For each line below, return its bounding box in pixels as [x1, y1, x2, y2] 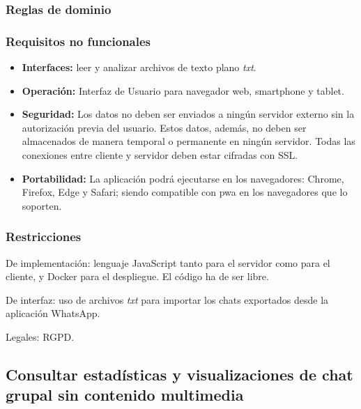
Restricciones [6, 228, 82, 245]
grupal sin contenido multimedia [6, 384, 244, 406]
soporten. [22, 198, 62, 213]
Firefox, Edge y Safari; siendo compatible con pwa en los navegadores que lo [22, 185, 348, 199]
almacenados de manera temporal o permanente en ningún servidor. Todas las [22, 134, 355, 148]
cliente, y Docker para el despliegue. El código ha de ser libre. [6, 269, 269, 284]
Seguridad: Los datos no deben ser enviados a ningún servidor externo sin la [22, 107, 355, 121]
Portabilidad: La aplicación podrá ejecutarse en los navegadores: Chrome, [22, 171, 344, 185]
